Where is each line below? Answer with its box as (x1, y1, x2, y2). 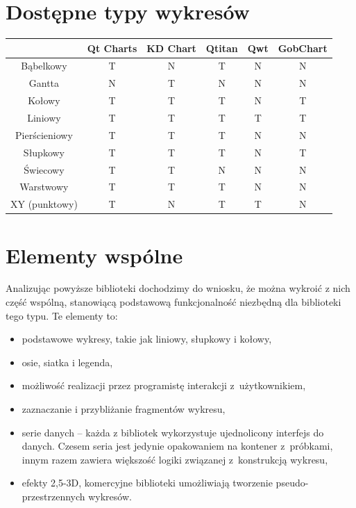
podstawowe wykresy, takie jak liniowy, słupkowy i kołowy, (22, 331, 272, 346)
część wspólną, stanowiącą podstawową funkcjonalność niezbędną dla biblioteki (6, 295, 341, 309)
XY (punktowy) (10, 197, 78, 211)
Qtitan (205, 40, 238, 55)
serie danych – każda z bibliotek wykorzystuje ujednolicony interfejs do (22, 425, 324, 439)
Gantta (28, 76, 60, 90)
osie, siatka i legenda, (22, 354, 113, 369)
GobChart (278, 40, 328, 55)
